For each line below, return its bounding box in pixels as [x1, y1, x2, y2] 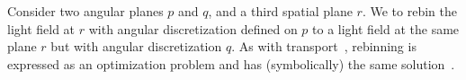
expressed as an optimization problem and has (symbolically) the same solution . [7, 54, 455, 73]
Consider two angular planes [7, 2, 164, 20]
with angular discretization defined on [88, 19, 298, 38]
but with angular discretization [50, 37, 222, 56]
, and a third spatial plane [208, 2, 353, 20]
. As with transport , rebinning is [231, 37, 417, 56]
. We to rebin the [362, 2, 457, 20]
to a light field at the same [312, 19, 460, 38]
